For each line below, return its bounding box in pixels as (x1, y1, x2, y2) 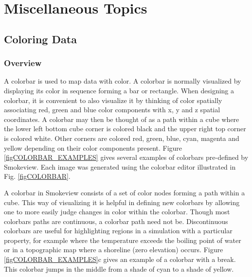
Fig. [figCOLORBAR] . (4, 171, 71, 181)
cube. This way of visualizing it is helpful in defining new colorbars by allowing (4, 197, 240, 207)
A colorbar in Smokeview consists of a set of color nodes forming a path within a (4, 187, 245, 197)
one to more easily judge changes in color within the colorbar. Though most (4, 207, 230, 217)
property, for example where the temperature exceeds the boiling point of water (4, 235, 241, 245)
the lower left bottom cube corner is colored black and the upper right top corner (4, 123, 246, 134)
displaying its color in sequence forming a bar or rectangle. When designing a (4, 85, 234, 95)
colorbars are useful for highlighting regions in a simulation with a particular (4, 225, 233, 236)
